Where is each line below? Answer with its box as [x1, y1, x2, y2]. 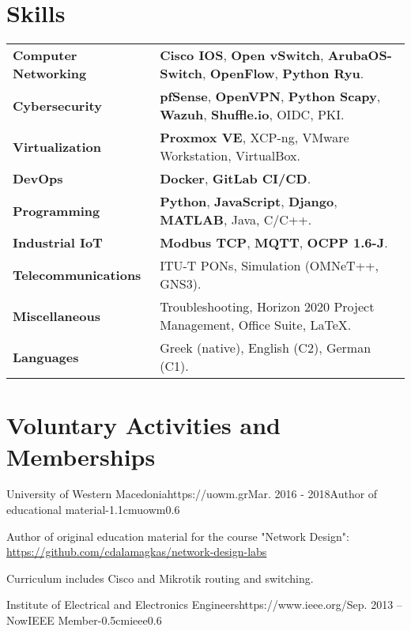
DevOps [13, 169, 63, 188]
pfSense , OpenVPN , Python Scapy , [160, 87, 381, 106]
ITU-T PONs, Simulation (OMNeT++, [160, 256, 379, 275]
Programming [13, 201, 100, 220]
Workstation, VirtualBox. [160, 146, 300, 165]
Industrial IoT [13, 233, 103, 252]
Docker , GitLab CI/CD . [160, 169, 311, 188]
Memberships [6, 440, 156, 472]
